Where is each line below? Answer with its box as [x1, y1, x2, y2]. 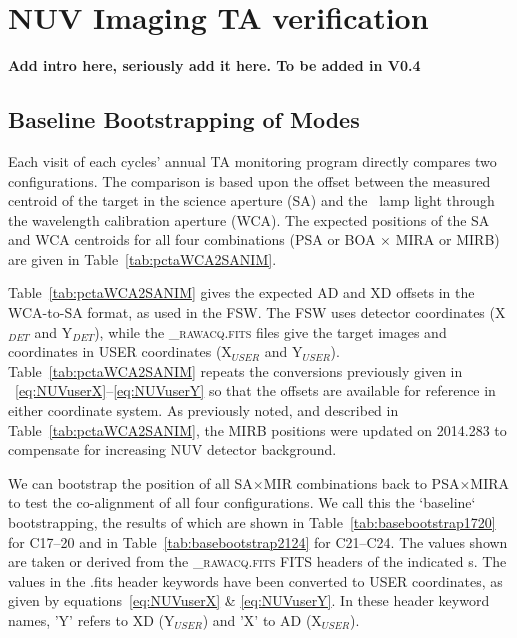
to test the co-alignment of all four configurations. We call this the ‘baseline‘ [8, 492, 476, 513]
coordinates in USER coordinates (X [8, 341, 232, 362]
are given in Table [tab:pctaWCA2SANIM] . [8, 248, 277, 269]
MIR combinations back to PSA [263, 472, 460, 493]
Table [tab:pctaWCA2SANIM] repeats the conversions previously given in [8, 360, 463, 381]
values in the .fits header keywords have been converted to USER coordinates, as [8, 570, 503, 591]
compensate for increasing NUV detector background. [8, 439, 337, 460]
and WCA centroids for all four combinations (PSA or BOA [8, 229, 376, 250]
